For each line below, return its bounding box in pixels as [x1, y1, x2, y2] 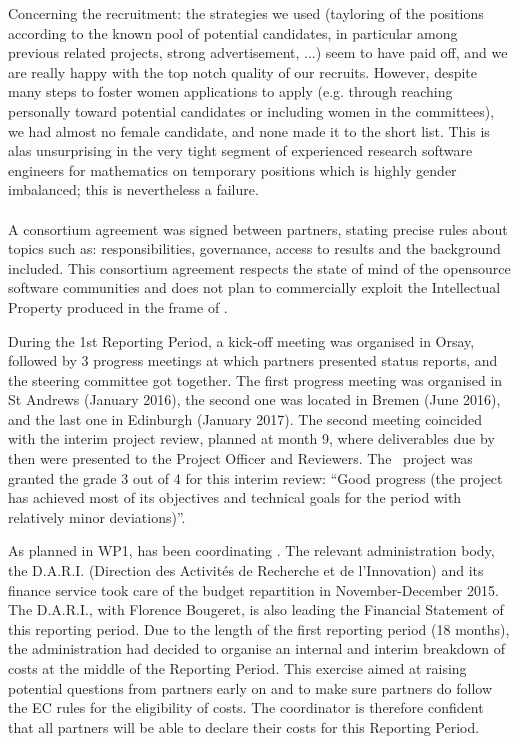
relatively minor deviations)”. [8, 506, 186, 527]
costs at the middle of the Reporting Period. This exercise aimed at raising [8, 658, 467, 678]
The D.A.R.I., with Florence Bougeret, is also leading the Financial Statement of [8, 599, 504, 620]
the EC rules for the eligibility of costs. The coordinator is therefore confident [8, 697, 484, 718]
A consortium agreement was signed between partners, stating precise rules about [8, 218, 508, 239]
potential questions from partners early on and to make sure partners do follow [8, 677, 493, 698]
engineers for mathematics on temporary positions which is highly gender [8, 159, 457, 180]
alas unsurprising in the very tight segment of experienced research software [8, 140, 473, 161]
